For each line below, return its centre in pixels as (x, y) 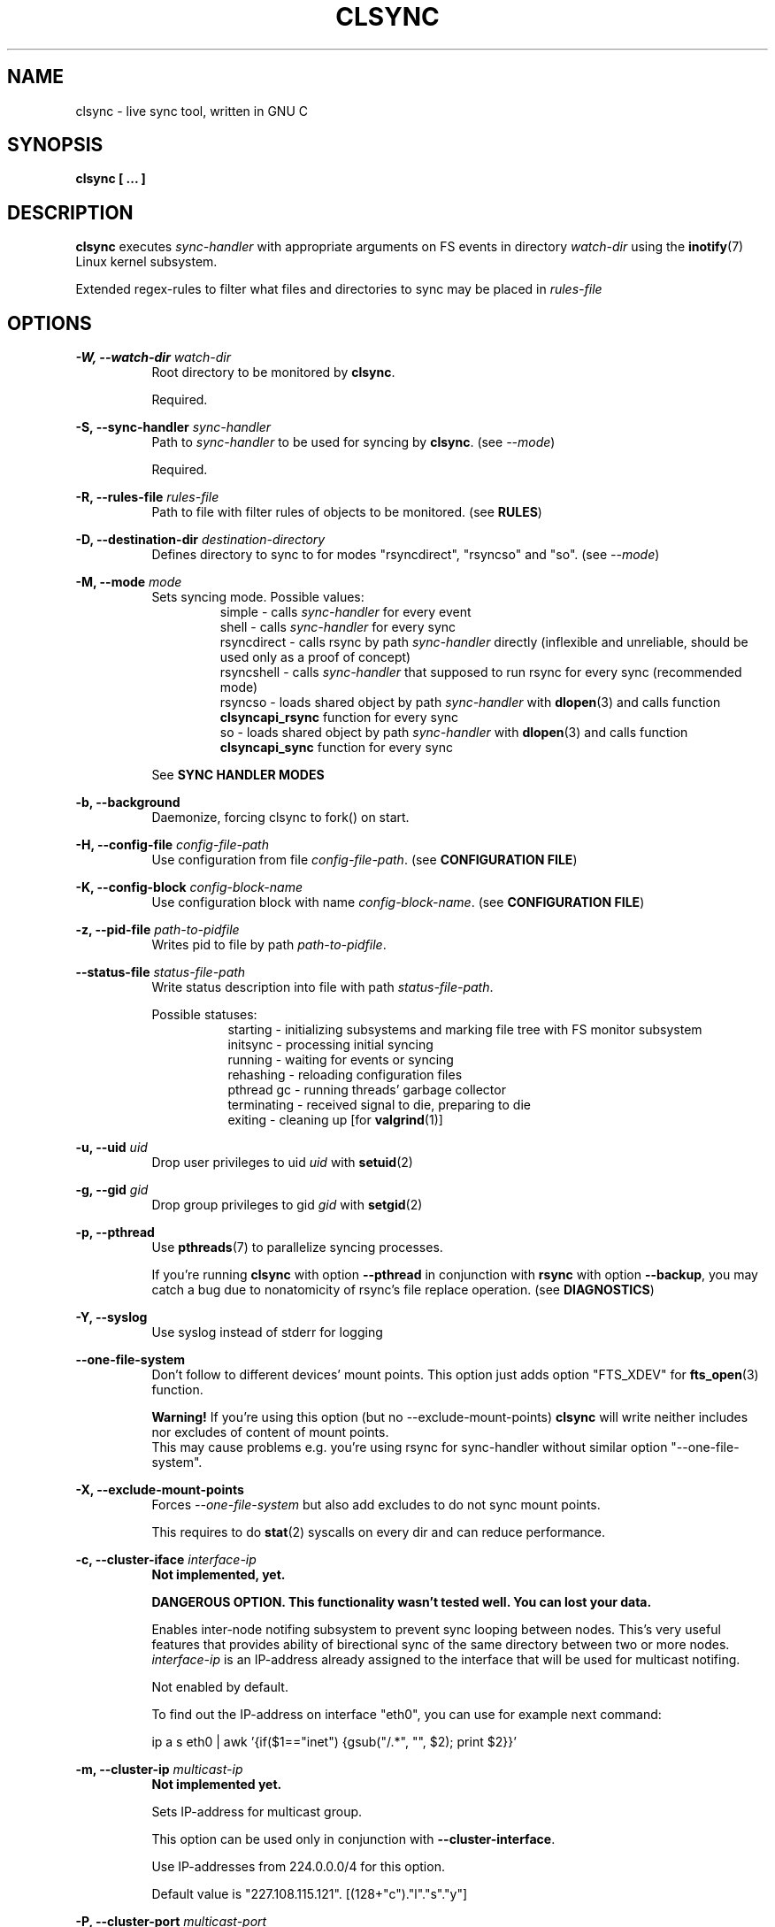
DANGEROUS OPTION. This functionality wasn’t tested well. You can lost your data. (402, 1602)
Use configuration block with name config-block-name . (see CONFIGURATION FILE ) (398, 902)
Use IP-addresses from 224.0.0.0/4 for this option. (298, 1867)
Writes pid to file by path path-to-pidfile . (269, 945)
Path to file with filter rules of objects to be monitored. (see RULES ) (347, 512)
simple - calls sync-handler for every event (345, 612)
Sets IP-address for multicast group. (257, 1812)
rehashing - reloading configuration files (345, 1075)
